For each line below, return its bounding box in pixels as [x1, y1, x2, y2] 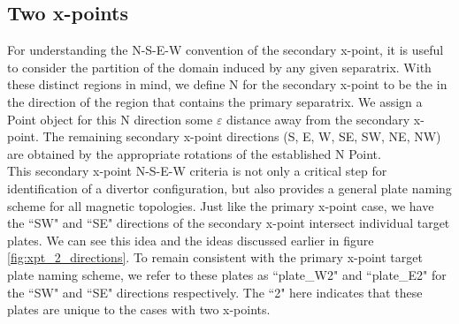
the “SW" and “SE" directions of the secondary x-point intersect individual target [7, 214, 450, 232]
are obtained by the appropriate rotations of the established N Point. [7, 144, 381, 162]
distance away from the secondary [226, 109, 410, 128]
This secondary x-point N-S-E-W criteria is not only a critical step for [7, 162, 387, 180]
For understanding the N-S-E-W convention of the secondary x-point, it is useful [7, 41, 444, 59]
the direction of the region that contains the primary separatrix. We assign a [7, 92, 423, 110]
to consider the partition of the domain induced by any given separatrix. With [7, 57, 432, 76]
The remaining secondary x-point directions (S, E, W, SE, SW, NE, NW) [42, 127, 441, 146]
